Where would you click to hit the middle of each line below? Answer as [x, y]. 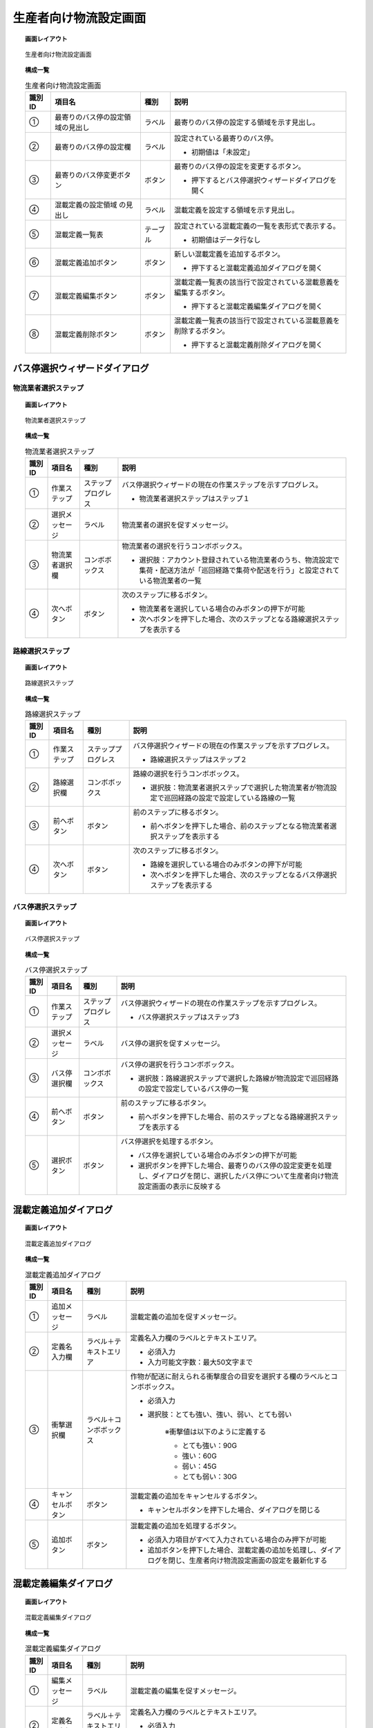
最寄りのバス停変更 [86, 175]
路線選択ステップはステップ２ [199, 760]
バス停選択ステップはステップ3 [189, 1017]
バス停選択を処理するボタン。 [169, 1142]
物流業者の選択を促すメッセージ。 [177, 525]
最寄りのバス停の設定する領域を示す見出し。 [247, 122]
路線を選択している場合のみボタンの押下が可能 [226, 865]
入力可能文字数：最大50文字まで [200, 1362]
